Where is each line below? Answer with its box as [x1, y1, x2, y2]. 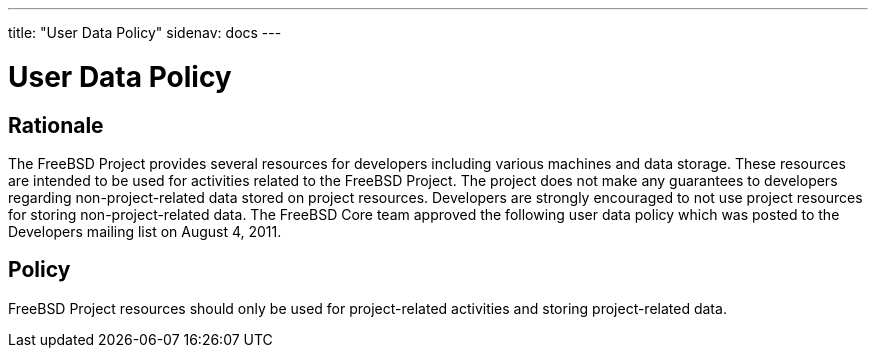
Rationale [8, 112, 104, 138]
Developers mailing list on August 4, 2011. [8, 222, 282, 240]
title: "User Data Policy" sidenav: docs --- [8, 24, 282, 41]
